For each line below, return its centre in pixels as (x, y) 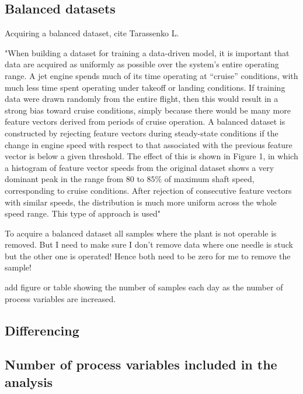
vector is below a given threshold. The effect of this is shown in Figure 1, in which (151, 156)
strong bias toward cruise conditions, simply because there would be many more (148, 110)
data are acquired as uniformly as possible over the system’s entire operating (142, 64)
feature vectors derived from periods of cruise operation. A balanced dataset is (145, 121)
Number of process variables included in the (141, 364)
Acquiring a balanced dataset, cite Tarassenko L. (92, 33)
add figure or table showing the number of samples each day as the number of (144, 287)
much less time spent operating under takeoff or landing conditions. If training (145, 87)
